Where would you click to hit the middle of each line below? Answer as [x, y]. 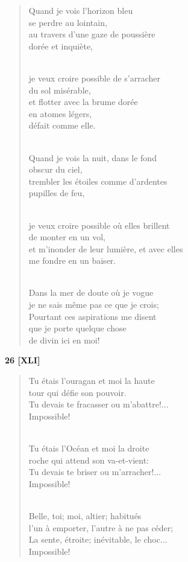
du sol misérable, [60, 90]
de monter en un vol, [67, 237]
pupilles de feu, [57, 193]
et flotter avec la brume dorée [83, 102]
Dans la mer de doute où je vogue [91, 292]
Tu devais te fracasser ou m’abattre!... [99, 404]
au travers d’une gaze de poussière [92, 34]
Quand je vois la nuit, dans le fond [92, 157]
